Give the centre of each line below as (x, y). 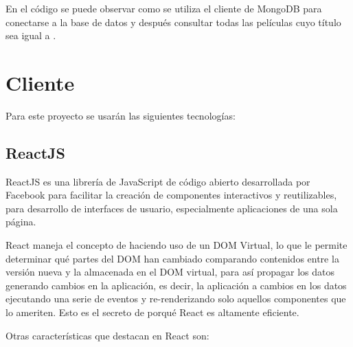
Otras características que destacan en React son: (107, 335)
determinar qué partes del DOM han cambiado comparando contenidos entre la (172, 258)
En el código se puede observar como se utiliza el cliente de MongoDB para (164, 8)
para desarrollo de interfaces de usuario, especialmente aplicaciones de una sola (172, 208)
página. (21, 222)
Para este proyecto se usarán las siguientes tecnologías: (121, 115)
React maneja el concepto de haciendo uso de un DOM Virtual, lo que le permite (176, 245)
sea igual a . (31, 35)
